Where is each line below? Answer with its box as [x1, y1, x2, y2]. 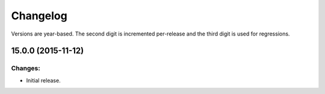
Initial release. [26, 77, 61, 84]
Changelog [11, 9, 67, 22]
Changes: [11, 64, 40, 72]
